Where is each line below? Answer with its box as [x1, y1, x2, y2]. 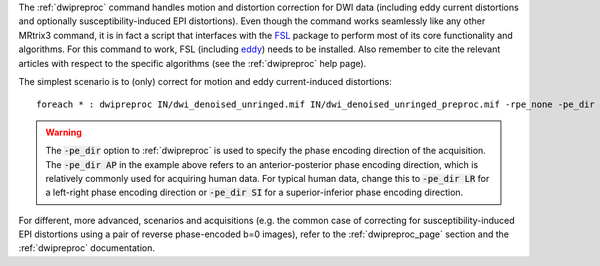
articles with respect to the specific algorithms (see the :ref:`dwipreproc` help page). [18, 57, 367, 69]
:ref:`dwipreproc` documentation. [18, 242, 155, 254]
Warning [45, 126, 82, 138]
